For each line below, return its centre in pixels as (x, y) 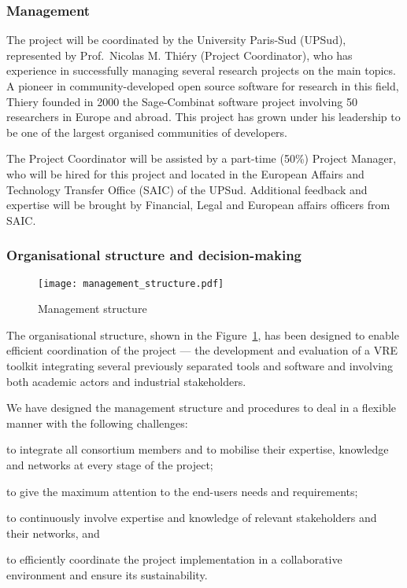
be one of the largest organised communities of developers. (147, 132)
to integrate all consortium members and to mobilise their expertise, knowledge (198, 449)
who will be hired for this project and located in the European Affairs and (185, 173)
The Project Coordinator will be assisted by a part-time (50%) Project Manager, (202, 158)
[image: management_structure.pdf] (131, 283)
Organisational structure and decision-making (154, 255)
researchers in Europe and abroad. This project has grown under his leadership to (203, 117)
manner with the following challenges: (97, 423)
